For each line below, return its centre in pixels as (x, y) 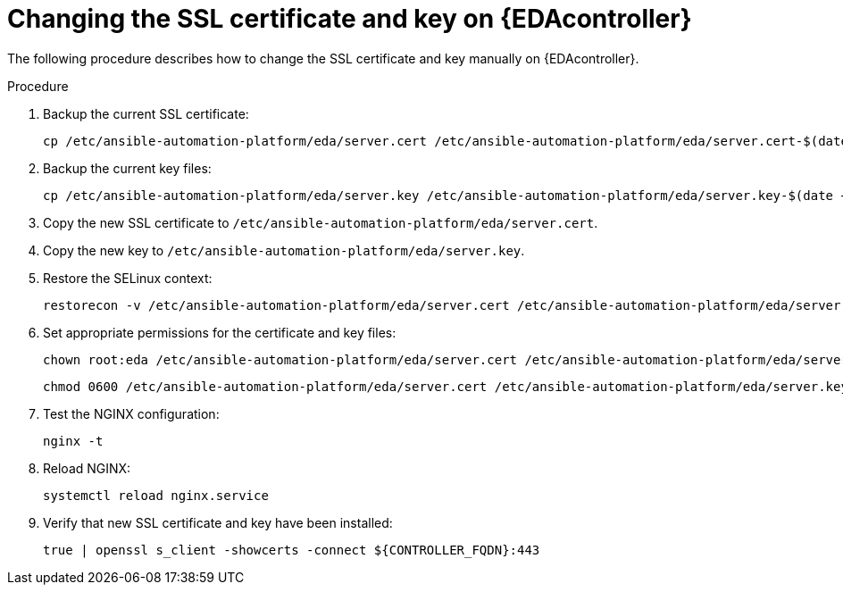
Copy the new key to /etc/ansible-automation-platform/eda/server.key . (284, 250)
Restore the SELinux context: (128, 278)
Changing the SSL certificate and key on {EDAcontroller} (350, 19)
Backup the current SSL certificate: (146, 113)
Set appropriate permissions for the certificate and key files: (220, 332)
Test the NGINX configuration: (131, 413)
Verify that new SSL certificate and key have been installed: (218, 522)
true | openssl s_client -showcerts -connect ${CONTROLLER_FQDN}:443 (292, 550)
